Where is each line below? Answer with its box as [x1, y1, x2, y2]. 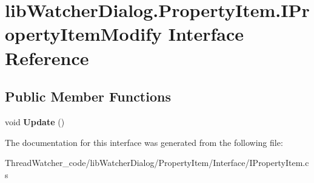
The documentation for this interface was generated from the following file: [5, 136, 283, 148]
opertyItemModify [5, 21, 162, 46]
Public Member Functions [5, 87, 171, 106]
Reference [5, 45, 89, 70]
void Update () [5, 115, 65, 128]
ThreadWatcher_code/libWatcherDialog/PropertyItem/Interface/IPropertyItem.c [5, 156, 309, 169]
